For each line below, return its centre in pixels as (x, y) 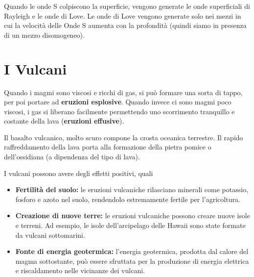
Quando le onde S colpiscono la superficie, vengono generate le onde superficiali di (127, 6)
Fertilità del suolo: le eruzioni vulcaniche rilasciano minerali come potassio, (132, 189)
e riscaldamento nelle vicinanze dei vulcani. (80, 270)
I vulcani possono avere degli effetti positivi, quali (79, 173)
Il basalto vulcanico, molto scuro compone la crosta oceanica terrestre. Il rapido (124, 137)
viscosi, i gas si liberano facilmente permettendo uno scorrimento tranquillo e (119, 111)
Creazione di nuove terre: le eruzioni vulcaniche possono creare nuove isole (133, 215)
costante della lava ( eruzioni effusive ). (64, 121)
